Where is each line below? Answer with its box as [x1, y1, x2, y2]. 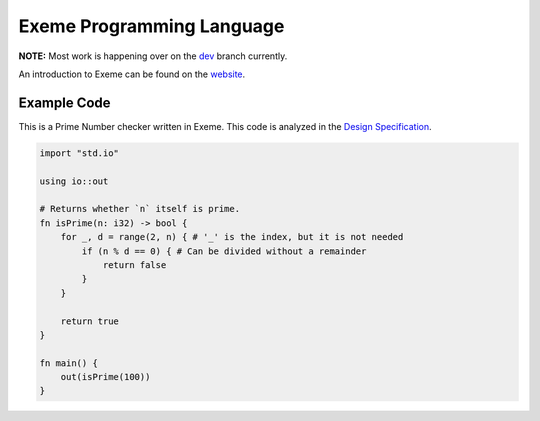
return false [102, 259, 167, 270]
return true [60, 315, 120, 327]
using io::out [39, 175, 109, 187]
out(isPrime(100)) [60, 371, 151, 383]
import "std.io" [39, 147, 120, 159]
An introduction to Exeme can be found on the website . [18, 68, 246, 80]
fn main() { [39, 357, 99, 369]
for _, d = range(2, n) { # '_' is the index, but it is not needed [60, 231, 404, 243]
